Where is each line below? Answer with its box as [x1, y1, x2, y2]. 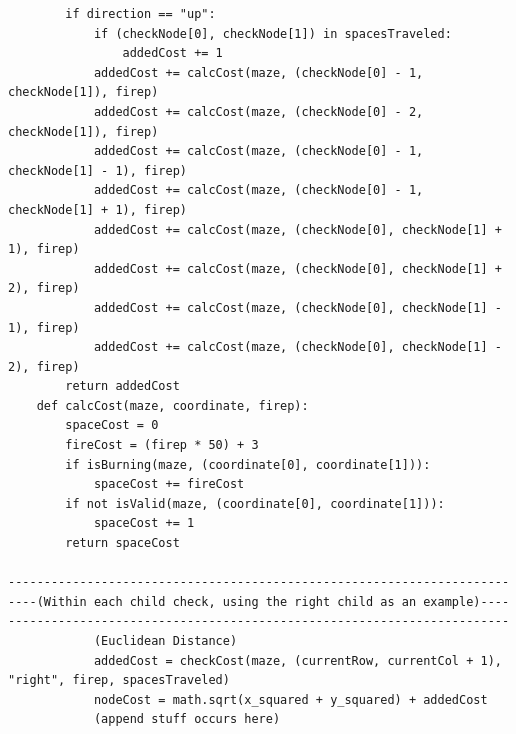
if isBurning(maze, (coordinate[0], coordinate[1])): [65, 457, 431, 472]
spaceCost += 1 [93, 516, 195, 531]
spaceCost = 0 [65, 418, 159, 433]
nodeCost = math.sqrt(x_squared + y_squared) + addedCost [93, 692, 488, 707]
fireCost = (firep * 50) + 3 [65, 438, 259, 453]
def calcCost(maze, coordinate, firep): [36, 398, 309, 413]
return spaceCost [65, 536, 180, 551]
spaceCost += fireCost [93, 477, 245, 492]
